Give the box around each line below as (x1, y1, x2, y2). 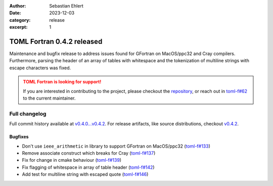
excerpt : (9, 24, 28, 30)
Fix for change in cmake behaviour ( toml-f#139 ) (22, 157, 121, 163)
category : (9, 17, 31, 23)
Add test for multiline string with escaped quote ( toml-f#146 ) (22, 171, 149, 177)
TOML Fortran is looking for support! (23, 79, 102, 85)
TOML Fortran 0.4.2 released (9, 37, 103, 45)
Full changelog (9, 110, 47, 117)
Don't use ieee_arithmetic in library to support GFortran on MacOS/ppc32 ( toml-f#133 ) (22, 143, 211, 149)
